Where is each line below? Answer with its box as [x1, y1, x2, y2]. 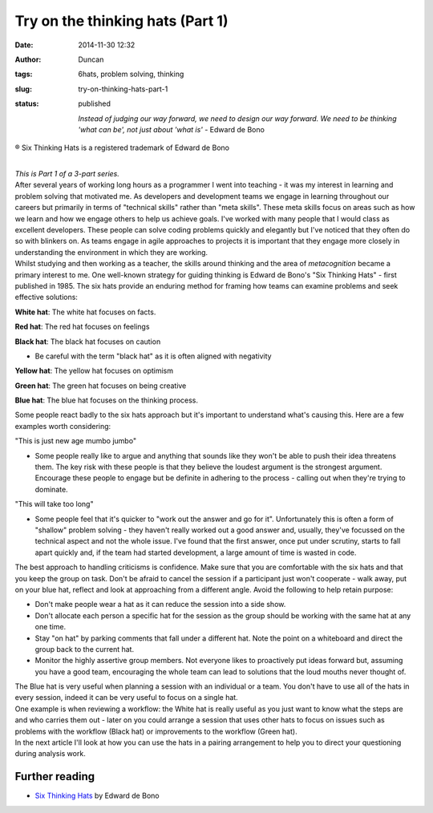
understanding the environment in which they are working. [14, 247, 208, 257]
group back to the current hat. [34, 644, 135, 653]
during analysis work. [14, 749, 86, 758]
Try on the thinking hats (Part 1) [14, 12, 229, 30]
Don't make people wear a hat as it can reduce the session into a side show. [34, 600, 286, 609]
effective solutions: [14, 293, 78, 302]
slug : [14, 84, 32, 94]
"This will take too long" [14, 500, 94, 509]
